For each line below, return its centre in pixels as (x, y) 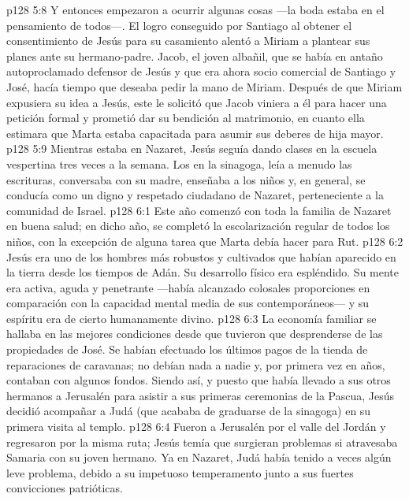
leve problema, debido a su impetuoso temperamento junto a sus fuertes (180, 472)
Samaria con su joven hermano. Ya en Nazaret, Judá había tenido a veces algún (199, 457)
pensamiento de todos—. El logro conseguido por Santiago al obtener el (179, 25)
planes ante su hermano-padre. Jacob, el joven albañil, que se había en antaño (195, 56)
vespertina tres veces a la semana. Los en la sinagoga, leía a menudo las (179, 163)
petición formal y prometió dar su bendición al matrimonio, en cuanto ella (186, 118)
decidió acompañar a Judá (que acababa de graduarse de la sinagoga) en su (189, 411)
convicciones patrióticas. (65, 488)
